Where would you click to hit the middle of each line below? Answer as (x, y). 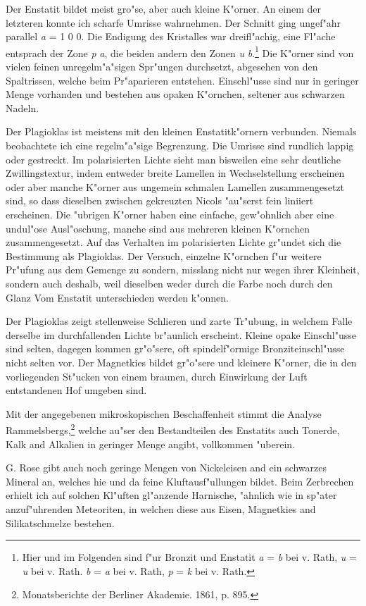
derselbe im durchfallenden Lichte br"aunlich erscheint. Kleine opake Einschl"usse (181, 334)
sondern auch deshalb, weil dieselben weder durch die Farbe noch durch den (169, 283)
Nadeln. (23, 107)
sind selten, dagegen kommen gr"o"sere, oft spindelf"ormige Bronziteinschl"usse (175, 348)
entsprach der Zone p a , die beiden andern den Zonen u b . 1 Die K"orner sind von (180, 51)
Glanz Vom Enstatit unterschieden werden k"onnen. (117, 297)
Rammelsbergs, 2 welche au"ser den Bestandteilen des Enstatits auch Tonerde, (173, 429)
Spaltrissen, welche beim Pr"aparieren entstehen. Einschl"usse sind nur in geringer (182, 80)
